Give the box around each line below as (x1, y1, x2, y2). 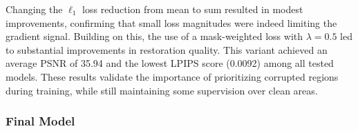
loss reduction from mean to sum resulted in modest (82, 2, 303, 16)
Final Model (6, 112, 75, 130)
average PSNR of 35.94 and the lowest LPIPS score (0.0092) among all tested (6, 56, 334, 70)
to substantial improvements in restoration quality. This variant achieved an (6, 42, 328, 57)
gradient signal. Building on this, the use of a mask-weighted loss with (6, 29, 303, 43)
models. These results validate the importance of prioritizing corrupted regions (6, 69, 339, 83)
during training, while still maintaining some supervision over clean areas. (6, 83, 318, 97)
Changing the (6, 2, 63, 16)
